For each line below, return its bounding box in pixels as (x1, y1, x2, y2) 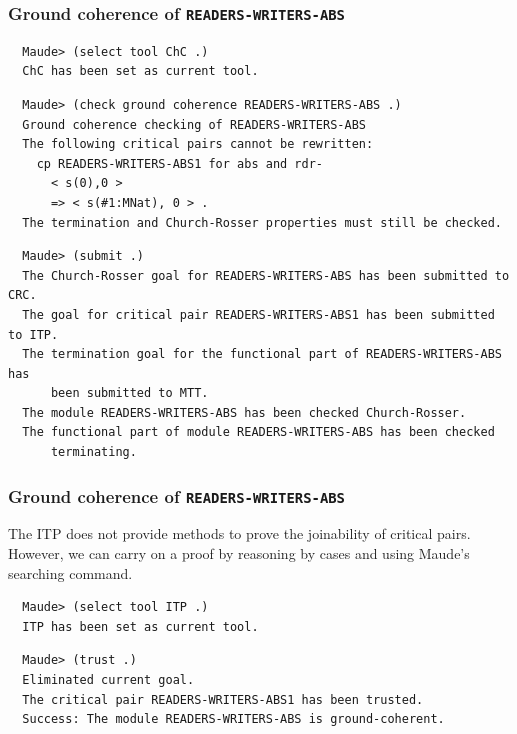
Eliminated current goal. (22, 673, 195, 687)
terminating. (50, 445, 137, 460)
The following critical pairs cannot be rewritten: (22, 137, 374, 152)
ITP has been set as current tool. (22, 619, 259, 634)
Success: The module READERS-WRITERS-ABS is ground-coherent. (22, 712, 445, 727)
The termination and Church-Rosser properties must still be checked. (22, 215, 502, 230)
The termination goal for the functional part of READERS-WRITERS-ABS (22, 347, 502, 362)
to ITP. (8, 327, 59, 342)
